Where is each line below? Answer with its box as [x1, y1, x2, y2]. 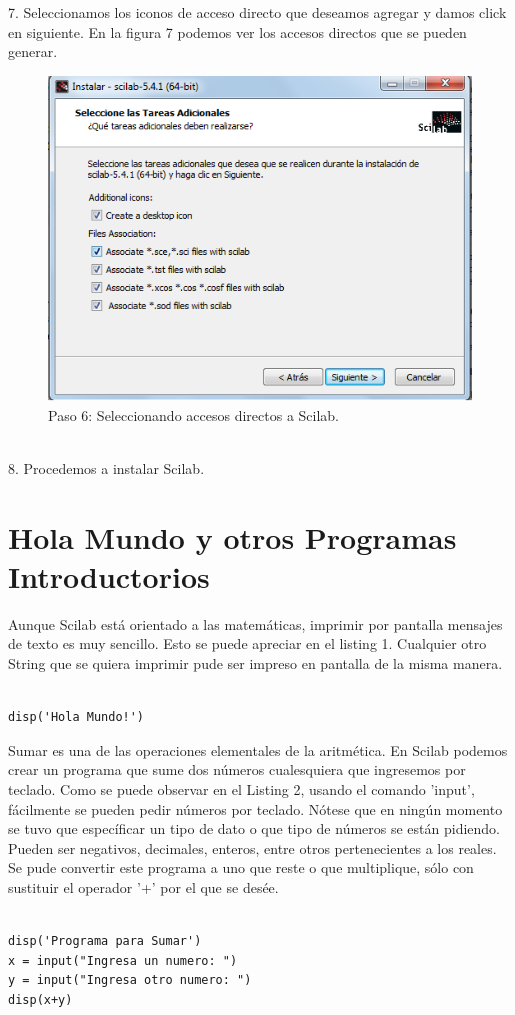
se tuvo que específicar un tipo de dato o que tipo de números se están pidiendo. [8, 818, 500, 839]
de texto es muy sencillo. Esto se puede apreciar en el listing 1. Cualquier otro [8, 633, 487, 654]
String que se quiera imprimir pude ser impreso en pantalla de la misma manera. [8, 653, 503, 674]
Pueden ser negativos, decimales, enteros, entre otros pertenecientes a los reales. [8, 837, 497, 858]
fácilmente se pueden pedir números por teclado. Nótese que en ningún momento [8, 798, 503, 819]
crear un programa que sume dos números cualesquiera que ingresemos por [8, 759, 466, 780]
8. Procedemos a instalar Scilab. [8, 457, 205, 478]
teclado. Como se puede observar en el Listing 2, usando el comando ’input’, [8, 779, 475, 800]
